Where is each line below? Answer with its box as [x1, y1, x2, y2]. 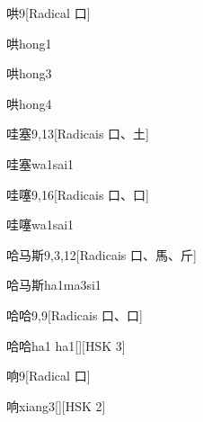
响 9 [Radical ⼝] [6, 366, 91, 385]
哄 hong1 [6, 33, 52, 52]
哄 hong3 [6, 64, 52, 83]
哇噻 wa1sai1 [6, 215, 75, 234]
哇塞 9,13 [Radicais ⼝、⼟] [6, 124, 149, 143]
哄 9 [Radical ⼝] [6, 4, 91, 22]
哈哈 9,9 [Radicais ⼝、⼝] [6, 305, 143, 324]
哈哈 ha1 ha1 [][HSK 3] [6, 336, 126, 355]
